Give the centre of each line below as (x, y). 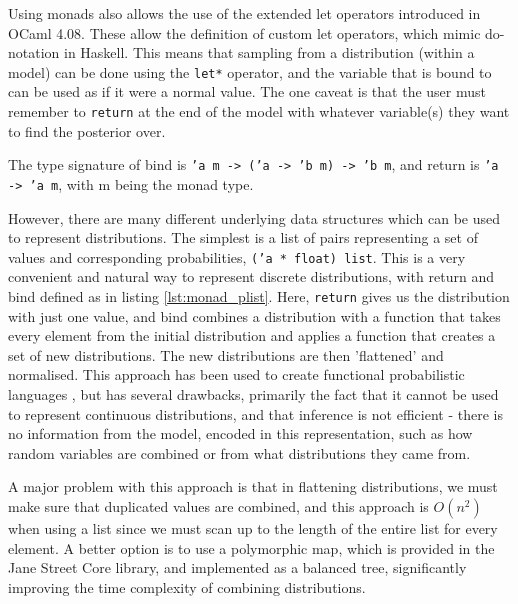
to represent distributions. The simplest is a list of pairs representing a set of (243, 237)
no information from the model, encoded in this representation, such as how (240, 433)
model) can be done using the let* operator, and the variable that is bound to (250, 71)
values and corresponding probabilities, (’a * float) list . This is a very (237, 256)
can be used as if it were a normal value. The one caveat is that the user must (247, 91)
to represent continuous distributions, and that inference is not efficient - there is (255, 413)
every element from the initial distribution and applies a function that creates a (252, 335)
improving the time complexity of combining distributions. (187, 586)
